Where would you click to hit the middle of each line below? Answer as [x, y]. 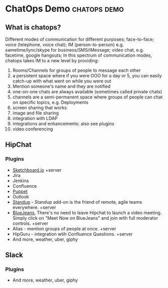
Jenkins [21, 181]
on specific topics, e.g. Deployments [51, 102]
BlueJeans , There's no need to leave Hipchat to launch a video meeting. [87, 212]
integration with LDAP [35, 118]
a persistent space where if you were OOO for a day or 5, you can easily [87, 76]
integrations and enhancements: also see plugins [63, 124]
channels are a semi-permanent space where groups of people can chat [88, 97]
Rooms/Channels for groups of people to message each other [76, 70]
